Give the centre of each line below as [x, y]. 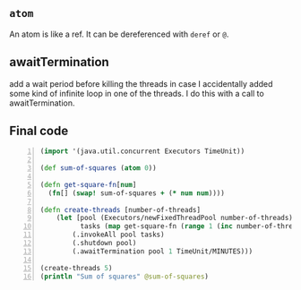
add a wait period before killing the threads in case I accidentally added [141, 83]
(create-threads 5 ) [76, 268]
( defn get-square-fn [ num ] [88, 184]
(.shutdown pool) [104, 243]
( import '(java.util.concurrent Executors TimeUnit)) [142, 151]
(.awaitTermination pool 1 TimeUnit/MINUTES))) [163, 251]
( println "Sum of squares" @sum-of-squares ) [124, 277]
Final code [39, 131]
